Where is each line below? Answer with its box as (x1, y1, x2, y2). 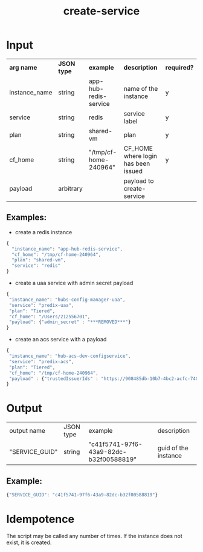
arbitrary (58, 184, 83, 192)
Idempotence (6, 513, 74, 526)
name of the (123, 84, 158, 93)
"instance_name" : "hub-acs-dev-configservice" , (8, 353, 131, 359)
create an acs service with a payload (14, 336, 107, 343)
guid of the (157, 444, 188, 452)
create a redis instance (14, 228, 72, 235)
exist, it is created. (6, 539, 52, 546)
